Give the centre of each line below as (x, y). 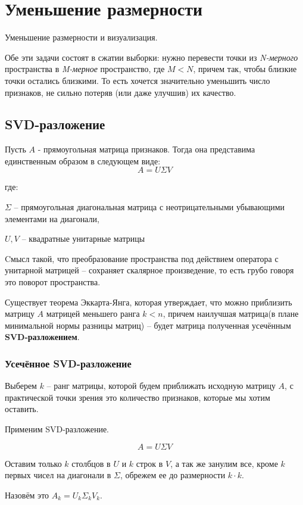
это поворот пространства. (53, 282)
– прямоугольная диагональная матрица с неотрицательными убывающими (149, 207)
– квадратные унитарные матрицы (83, 239)
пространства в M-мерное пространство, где (85, 69)
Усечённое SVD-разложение (68, 363)
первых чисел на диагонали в (58, 475)
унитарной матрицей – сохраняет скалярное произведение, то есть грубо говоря (149, 270)
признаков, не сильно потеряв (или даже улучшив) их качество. (121, 92)
